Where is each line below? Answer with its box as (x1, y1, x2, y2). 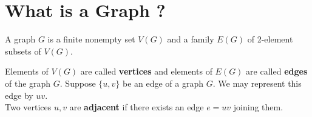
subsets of (5, 44, 41, 57)
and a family (167, 33, 214, 45)
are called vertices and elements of (80, 65, 212, 78)
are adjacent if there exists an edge (69, 101, 204, 113)
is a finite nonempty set (47, 33, 135, 45)
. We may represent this (212, 76, 302, 89)
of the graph (5, 76, 51, 89)
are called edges (246, 65, 308, 78)
